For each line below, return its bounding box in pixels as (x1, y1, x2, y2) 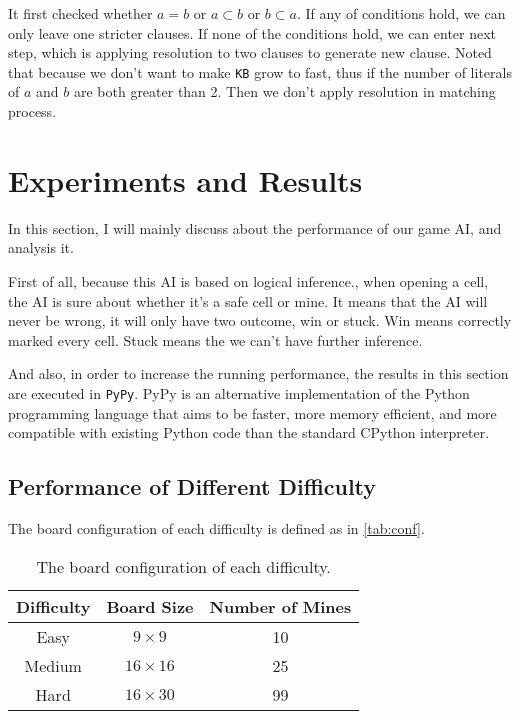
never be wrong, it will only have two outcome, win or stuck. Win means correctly (8, 310, 512, 331)
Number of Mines (209, 594, 352, 618)
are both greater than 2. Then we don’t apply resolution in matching (73, 81, 496, 102)
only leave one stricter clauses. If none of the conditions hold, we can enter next (8, 22, 497, 43)
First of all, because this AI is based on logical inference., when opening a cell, (8, 270, 489, 291)
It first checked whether (8, 3, 153, 23)
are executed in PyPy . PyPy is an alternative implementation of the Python (8, 382, 470, 403)
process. (8, 101, 57, 122)
